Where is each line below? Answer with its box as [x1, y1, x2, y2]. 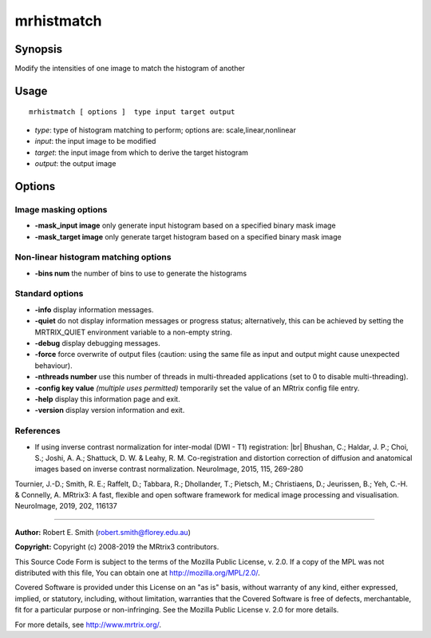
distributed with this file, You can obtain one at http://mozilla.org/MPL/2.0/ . [14, 568, 261, 578]
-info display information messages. [34, 304, 154, 315]
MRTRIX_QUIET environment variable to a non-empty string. [34, 327, 233, 337]
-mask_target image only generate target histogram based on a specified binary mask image [34, 232, 342, 241]
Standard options [14, 288, 84, 299]
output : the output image [34, 159, 117, 168]
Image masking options [14, 204, 108, 215]
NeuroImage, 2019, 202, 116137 [14, 501, 117, 511]
